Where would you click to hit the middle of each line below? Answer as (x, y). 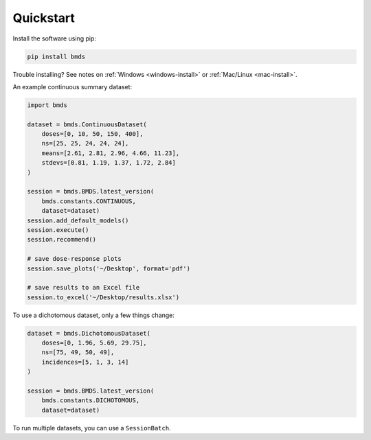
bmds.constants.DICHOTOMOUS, (91, 401)
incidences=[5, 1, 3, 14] (85, 362)
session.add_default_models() (78, 220)
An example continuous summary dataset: (72, 86)
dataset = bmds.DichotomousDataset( (89, 333)
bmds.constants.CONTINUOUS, (89, 201)
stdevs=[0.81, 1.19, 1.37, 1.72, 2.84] (109, 163)
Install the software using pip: (54, 38)
